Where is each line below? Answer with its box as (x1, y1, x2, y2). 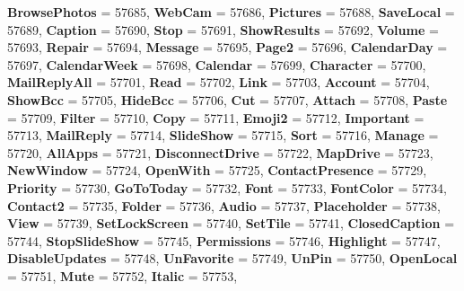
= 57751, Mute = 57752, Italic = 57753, (7, 266, 238, 285)
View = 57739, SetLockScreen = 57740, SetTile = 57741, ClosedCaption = (7, 214, 455, 233)
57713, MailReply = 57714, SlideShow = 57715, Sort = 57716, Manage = (7, 126, 439, 145)
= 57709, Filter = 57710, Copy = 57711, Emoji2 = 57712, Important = (7, 108, 425, 127)
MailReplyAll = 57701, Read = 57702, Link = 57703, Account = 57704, (7, 73, 430, 92)
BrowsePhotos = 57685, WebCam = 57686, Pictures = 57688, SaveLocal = (7, 3, 455, 21)
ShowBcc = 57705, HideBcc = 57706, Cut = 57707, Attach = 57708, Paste (7, 90, 448, 109)
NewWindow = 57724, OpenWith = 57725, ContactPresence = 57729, (7, 161, 427, 180)
